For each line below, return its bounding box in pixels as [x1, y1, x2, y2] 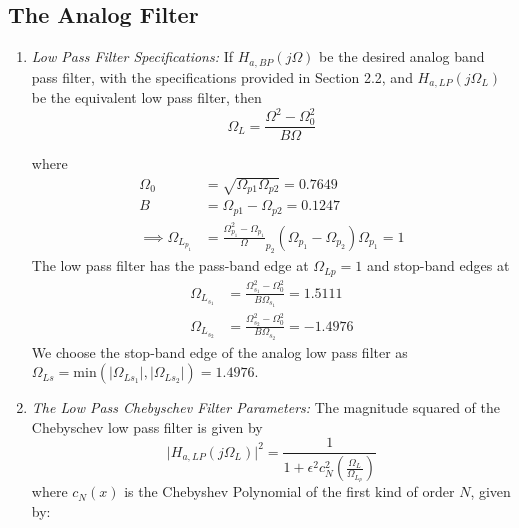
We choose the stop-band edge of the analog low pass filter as [31, 341, 408, 362]
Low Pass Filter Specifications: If [31, 46, 233, 67]
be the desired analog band [319, 46, 485, 67]
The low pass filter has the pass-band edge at [31, 255, 309, 276]
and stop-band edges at [366, 255, 510, 276]
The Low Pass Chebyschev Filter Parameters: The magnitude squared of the [31, 397, 500, 418]
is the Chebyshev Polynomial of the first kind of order [124, 481, 455, 502]
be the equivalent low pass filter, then [31, 87, 262, 108]
